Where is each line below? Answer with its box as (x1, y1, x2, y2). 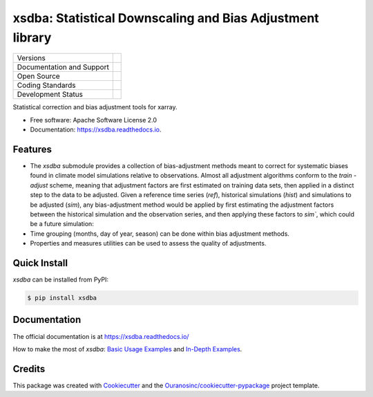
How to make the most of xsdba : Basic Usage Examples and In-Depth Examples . (12, 344, 242, 353)
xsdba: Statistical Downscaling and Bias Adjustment (12, 10, 319, 26)
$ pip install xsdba (27, 294, 97, 302)
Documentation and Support (17, 62, 110, 72)
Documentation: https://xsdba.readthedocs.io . (30, 125, 162, 134)
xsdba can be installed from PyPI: (12, 275, 109, 284)
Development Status (17, 90, 83, 100)
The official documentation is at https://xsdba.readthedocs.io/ (12, 332, 189, 340)
